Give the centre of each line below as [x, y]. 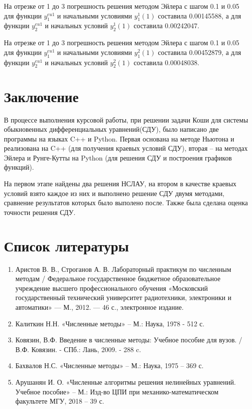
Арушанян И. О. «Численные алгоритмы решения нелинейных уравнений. [126, 382]
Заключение [41, 96]
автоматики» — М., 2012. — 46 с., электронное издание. [100, 307]
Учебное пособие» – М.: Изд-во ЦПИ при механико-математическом [117, 391]
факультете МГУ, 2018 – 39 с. [60, 401]
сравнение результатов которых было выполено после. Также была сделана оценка [126, 203]
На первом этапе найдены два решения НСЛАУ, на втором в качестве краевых [120, 184]
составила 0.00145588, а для [200, 15]
